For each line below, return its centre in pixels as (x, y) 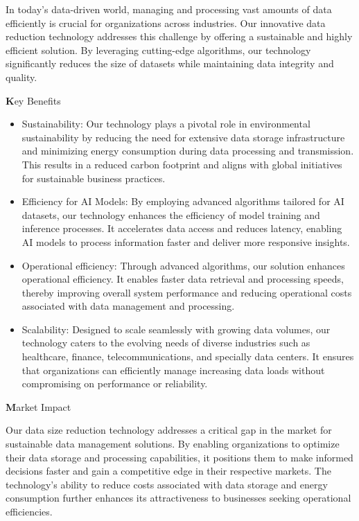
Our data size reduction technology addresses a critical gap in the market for (169, 430)
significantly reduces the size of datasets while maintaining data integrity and (170, 63)
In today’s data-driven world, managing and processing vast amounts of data (169, 9)
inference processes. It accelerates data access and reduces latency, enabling (182, 228)
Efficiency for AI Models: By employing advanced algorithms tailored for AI (183, 201)
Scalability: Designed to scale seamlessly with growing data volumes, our (176, 329)
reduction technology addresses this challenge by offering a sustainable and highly (179, 36)
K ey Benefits (33, 100)
